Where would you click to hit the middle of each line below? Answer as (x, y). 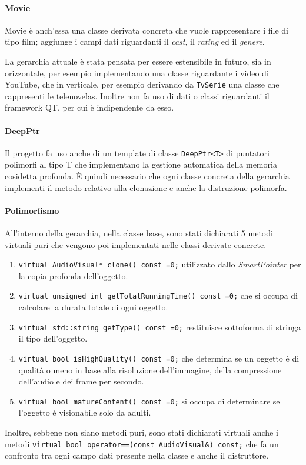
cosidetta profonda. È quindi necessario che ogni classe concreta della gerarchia (147, 176)
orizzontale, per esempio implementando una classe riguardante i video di (137, 73)
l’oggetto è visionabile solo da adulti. (85, 412)
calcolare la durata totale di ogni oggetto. (93, 307)
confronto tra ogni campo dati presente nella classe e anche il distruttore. (137, 455)
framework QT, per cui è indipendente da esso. (89, 107)
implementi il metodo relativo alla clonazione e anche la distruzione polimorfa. (146, 187)
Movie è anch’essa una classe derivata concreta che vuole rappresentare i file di (147, 30)
